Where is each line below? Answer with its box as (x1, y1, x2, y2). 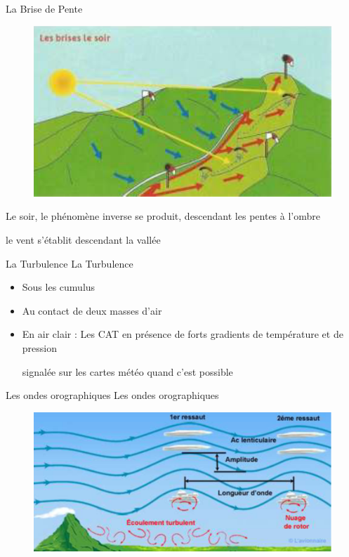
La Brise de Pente (6, 1, 83, 15)
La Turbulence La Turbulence (6, 256, 133, 270)
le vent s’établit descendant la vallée (6, 232, 161, 247)
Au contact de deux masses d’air (22, 303, 162, 317)
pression (22, 341, 57, 355)
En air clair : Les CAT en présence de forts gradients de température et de (22, 327, 343, 341)
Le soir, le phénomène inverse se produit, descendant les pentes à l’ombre (6, 209, 320, 223)
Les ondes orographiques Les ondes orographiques (6, 388, 219, 402)
